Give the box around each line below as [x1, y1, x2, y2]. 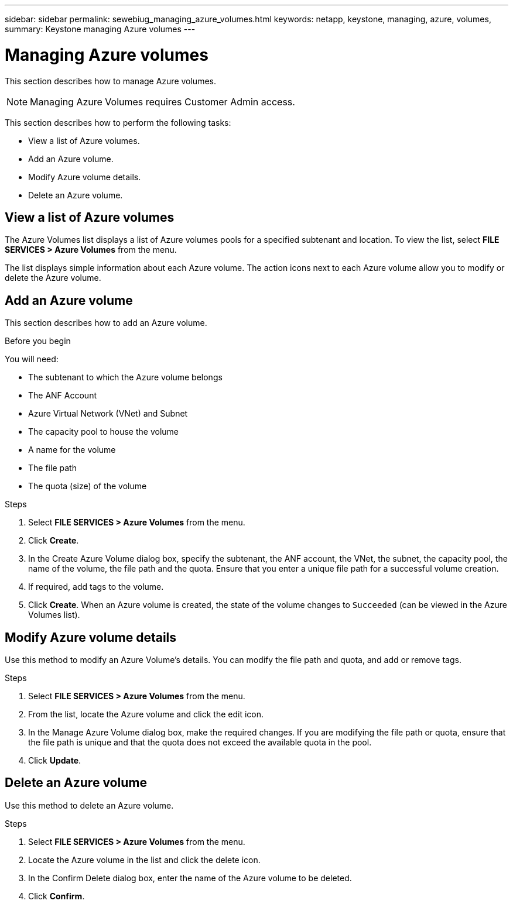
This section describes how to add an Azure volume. [5, 318, 207, 328]
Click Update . [28, 755, 81, 766]
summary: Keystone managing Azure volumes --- [5, 24, 196, 34]
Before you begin [5, 336, 71, 346]
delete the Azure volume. [5, 273, 101, 283]
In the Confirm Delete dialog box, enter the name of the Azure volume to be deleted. [28, 872, 352, 883]
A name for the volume [28, 445, 116, 455]
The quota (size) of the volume [28, 481, 147, 491]
